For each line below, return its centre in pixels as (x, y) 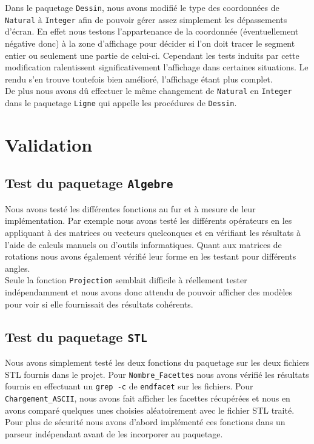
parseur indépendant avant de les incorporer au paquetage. (114, 433)
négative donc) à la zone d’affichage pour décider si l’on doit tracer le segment (150, 43)
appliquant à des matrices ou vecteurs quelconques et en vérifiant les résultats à (153, 232)
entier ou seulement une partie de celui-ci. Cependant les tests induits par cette (152, 55)
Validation (49, 144)
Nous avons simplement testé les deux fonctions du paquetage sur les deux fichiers (157, 362)
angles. (18, 268)
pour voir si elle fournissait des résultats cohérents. (99, 304)
